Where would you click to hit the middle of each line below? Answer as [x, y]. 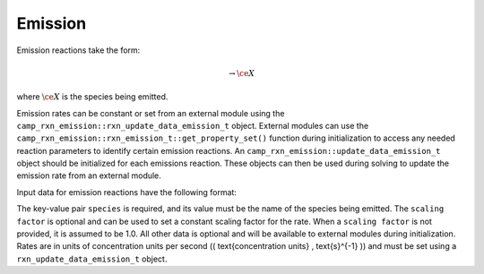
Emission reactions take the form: [78, 50]
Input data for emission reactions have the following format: [127, 192]
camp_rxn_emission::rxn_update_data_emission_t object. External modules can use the [193, 125]
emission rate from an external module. [89, 176]
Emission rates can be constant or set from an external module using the [151, 113]
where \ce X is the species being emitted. [92, 97]
